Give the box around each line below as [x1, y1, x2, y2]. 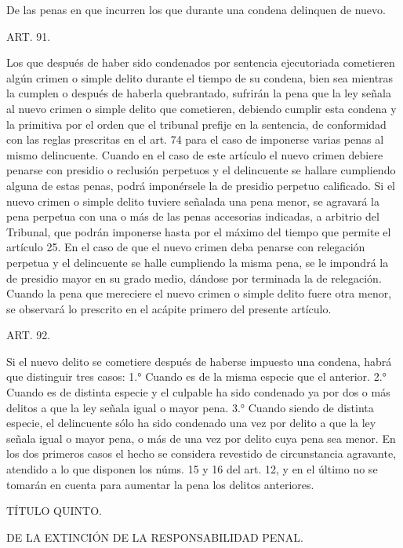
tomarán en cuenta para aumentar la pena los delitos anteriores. [6, 476, 314, 492]
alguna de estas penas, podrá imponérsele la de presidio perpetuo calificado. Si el [6, 177, 396, 193]
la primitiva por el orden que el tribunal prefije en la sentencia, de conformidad [6, 115, 387, 132]
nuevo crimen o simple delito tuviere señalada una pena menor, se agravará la [6, 192, 380, 209]
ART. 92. [6, 327, 51, 343]
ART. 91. [6, 27, 51, 44]
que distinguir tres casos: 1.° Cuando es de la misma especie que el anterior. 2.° [6, 368, 387, 385]
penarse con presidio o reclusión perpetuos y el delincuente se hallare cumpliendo [6, 162, 396, 178]
